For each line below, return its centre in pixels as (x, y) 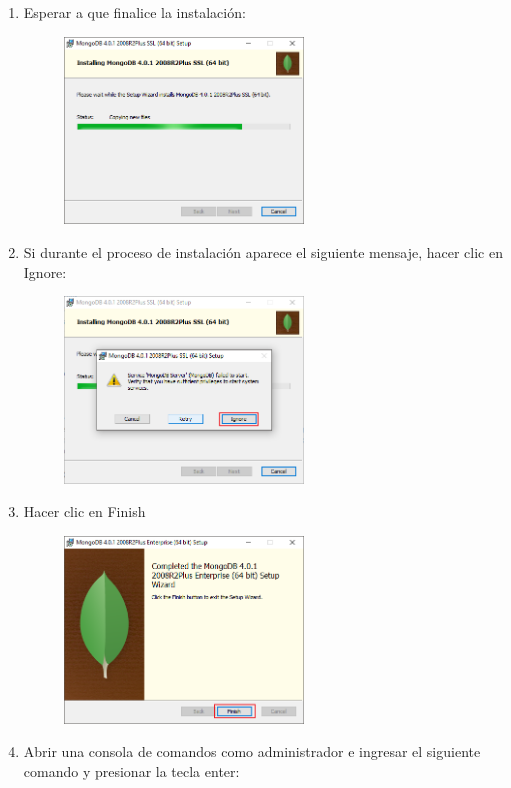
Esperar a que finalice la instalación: (134, 12)
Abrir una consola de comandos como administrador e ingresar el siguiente (252, 751)
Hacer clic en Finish (84, 511)
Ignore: (45, 271)
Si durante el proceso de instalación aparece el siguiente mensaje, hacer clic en (263, 251)
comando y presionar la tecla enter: (131, 770)
